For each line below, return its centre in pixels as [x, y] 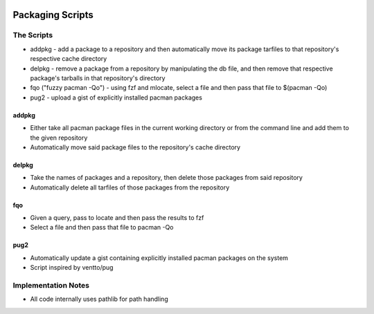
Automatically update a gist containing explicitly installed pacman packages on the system [159, 258]
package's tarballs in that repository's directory [98, 78]
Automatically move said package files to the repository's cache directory [135, 147]
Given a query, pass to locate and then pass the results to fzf [117, 218]
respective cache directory [69, 59]
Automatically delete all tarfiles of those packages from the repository [130, 187]
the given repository [59, 138]
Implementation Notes [51, 285]
